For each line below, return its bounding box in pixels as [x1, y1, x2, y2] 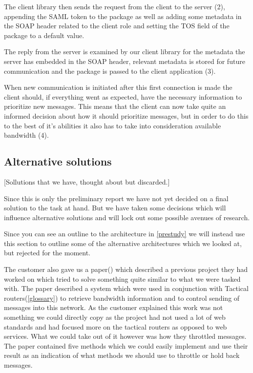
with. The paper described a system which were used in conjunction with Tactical [4, 283, 249, 293]
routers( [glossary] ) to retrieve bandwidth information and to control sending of [4, 292, 240, 303]
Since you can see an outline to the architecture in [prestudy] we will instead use [4, 228, 245, 239]
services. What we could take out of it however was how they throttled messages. [4, 331, 247, 341]
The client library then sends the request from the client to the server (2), [4, 1, 225, 11]
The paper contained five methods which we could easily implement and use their [4, 340, 248, 351]
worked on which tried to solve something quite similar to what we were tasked [4, 273, 241, 284]
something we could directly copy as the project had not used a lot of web [4, 312, 226, 322]
